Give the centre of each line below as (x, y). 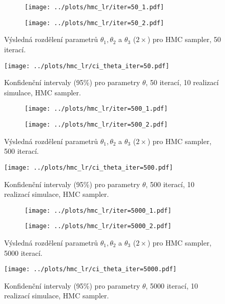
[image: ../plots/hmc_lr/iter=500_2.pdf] (96, 125)
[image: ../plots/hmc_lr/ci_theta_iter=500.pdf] (89, 167)
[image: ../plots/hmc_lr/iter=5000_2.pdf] (98, 226)
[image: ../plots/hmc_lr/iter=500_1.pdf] (96, 109)
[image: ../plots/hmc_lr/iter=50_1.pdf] (95, 7)
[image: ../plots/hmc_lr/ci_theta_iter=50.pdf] (87, 66)
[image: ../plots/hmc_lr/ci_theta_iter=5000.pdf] (90, 269)
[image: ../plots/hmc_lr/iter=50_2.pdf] (95, 23)
